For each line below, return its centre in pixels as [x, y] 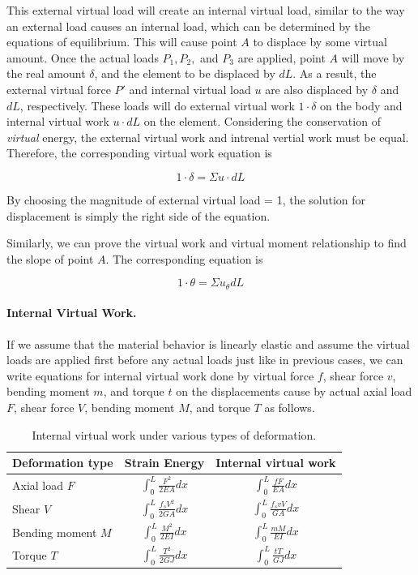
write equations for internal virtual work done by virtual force [160, 375]
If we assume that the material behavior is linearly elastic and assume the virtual [208, 343]
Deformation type [63, 463]
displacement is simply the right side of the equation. [139, 215]
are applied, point [282, 57]
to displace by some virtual [320, 42]
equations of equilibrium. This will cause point [122, 42]
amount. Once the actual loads [83, 57]
